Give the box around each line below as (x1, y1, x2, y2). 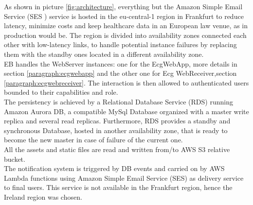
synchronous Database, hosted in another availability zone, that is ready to (4, 125, 228, 135)
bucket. (4, 154, 25, 164)
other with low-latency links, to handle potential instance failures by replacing (4, 39, 237, 50)
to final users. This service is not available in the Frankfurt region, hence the (4, 182, 233, 192)
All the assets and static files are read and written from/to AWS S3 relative (4, 144, 230, 154)
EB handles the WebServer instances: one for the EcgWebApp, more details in (4, 58, 237, 68)
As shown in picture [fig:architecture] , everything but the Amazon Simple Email (4, 1, 243, 11)
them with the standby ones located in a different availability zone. (4, 49, 204, 59)
